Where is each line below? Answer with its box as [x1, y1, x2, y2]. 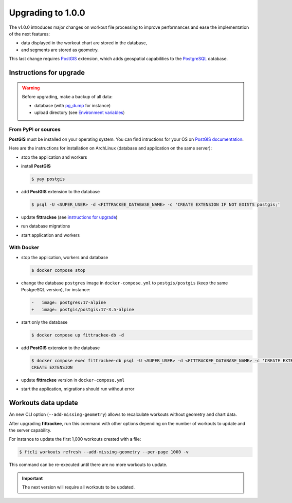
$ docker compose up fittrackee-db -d [31, 332, 124, 338]
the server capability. [9, 427, 52, 433]
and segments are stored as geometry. [21, 47, 99, 53]
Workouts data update [9, 399, 78, 407]
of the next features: [9, 31, 50, 37]
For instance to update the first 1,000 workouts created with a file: [9, 436, 141, 442]
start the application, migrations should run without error [21, 386, 135, 392]
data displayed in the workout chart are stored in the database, [21, 40, 147, 46]
